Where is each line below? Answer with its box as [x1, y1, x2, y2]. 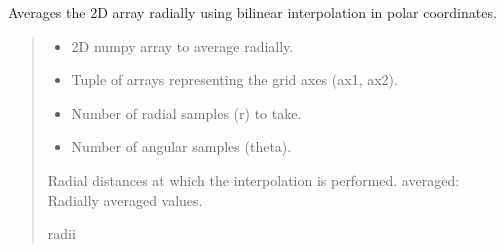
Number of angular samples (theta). [71, 136, 292, 157]
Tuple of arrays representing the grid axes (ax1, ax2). [71, 69, 398, 90]
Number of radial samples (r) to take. [71, 102, 302, 123]
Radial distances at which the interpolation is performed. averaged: [47, 169, 460, 190]
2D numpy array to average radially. [71, 35, 294, 56]
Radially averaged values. [47, 189, 203, 210]
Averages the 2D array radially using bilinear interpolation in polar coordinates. [8, 2, 497, 22]
